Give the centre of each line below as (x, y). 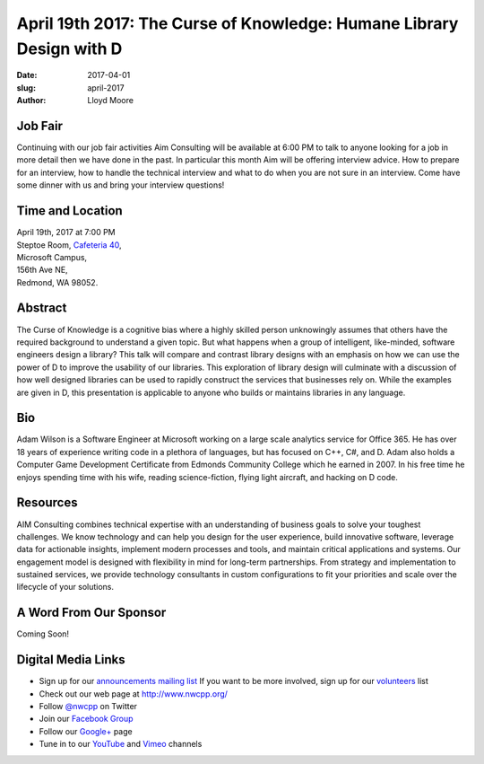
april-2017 (106, 88)
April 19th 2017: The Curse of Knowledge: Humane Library (238, 23)
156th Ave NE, (42, 270)
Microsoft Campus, (52, 257)
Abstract (42, 308)
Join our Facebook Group (86, 719)
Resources (47, 503)
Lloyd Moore (111, 101)
